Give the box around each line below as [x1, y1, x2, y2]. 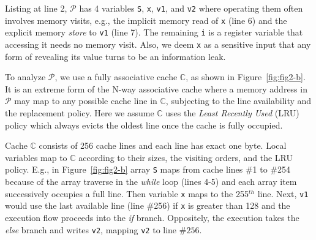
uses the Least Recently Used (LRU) [165, 107, 299, 119]
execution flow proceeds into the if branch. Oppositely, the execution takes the [5, 211, 299, 223]
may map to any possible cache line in [14, 94, 157, 107]
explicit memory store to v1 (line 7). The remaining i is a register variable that [5, 26, 303, 39]
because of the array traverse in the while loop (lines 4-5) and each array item [5, 175, 297, 188]
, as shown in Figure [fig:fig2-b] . [186, 70, 306, 83]
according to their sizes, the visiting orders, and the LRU [78, 151, 293, 163]
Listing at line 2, [5, 2, 67, 14]
